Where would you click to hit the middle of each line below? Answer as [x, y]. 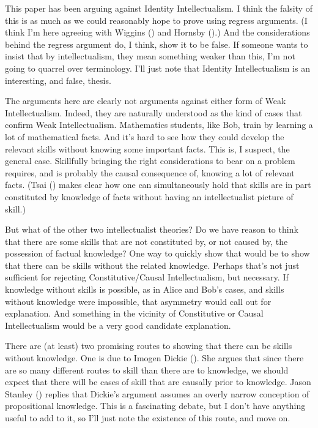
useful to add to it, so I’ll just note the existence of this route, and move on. [148, 418]
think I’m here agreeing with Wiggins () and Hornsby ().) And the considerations [157, 32]
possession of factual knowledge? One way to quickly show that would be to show [157, 253]
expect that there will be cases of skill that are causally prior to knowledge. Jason [158, 382]
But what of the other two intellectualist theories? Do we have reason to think [152, 229]
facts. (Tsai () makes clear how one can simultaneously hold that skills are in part [158, 185]
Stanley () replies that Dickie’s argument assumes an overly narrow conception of [157, 393]
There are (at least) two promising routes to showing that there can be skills [149, 346]
